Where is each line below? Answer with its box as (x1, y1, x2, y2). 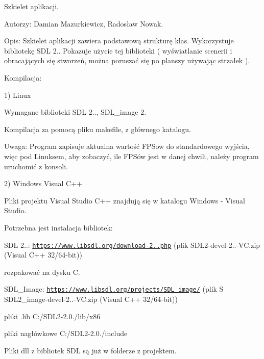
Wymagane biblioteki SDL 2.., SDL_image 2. (4, 107, 147, 117)
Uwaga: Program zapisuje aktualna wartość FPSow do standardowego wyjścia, (4, 141, 250, 151)
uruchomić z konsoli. (4, 161, 68, 171)
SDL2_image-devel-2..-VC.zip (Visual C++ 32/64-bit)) (4, 294, 178, 304)
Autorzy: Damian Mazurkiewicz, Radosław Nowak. (4, 18, 163, 29)
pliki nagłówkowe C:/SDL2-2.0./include (4, 328, 128, 339)
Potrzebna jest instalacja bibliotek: (4, 222, 113, 233)
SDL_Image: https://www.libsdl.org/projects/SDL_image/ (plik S (4, 284, 224, 294)
